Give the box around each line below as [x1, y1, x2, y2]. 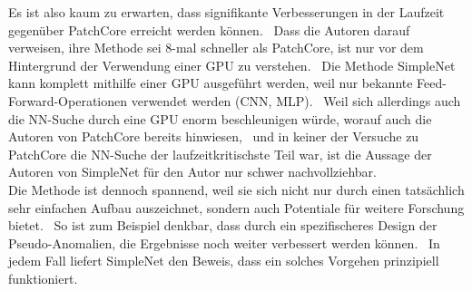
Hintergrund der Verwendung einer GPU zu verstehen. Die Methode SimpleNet [8, 55, 456, 74]
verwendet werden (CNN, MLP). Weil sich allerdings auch [131, 91, 461, 110]
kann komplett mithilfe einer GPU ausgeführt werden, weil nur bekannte [8, 73, 413, 92]
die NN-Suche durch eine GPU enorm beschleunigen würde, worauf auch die [8, 109, 432, 128]
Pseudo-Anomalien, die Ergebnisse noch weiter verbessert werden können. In [8, 233, 440, 252]
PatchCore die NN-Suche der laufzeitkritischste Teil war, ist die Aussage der [8, 144, 432, 163]
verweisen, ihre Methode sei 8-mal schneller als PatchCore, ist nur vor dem [8, 38, 424, 57]
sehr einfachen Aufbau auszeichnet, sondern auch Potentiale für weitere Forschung [8, 198, 465, 217]
